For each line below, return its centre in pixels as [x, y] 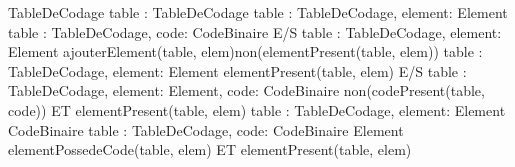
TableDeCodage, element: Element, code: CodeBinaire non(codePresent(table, [246, 90]
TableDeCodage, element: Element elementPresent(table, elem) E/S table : [237, 70]
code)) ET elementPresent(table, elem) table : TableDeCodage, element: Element [257, 109]
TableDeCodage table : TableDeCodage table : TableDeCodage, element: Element [258, 12]
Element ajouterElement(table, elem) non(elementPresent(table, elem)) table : [245, 51]
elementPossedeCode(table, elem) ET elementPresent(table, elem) [210, 149]
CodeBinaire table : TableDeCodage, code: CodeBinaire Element [206, 129]
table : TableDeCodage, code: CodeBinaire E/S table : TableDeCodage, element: [255, 31]
